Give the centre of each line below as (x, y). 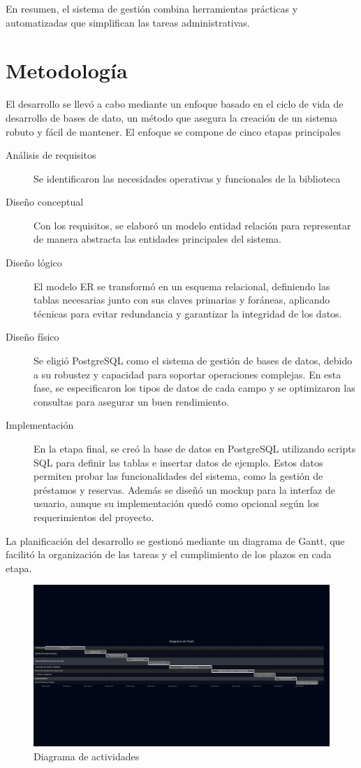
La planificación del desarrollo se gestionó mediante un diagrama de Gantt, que (175, 540)
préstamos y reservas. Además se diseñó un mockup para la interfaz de (184, 489)
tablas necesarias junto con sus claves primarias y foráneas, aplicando (182, 300)
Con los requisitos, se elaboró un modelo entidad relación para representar (192, 225)
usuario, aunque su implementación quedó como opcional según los (176, 503)
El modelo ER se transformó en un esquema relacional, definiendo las (182, 286)
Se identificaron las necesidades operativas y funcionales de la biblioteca (187, 178)
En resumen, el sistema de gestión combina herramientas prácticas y (152, 8)
